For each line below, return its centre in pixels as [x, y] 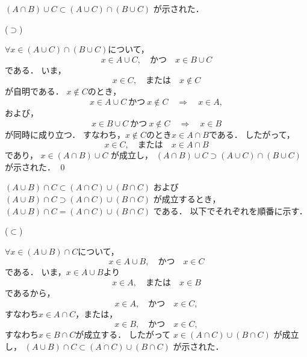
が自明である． [34, 91]
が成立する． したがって [123, 334]
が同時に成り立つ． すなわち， [65, 134]
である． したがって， [252, 134]
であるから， [30, 292]
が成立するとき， [187, 198]
